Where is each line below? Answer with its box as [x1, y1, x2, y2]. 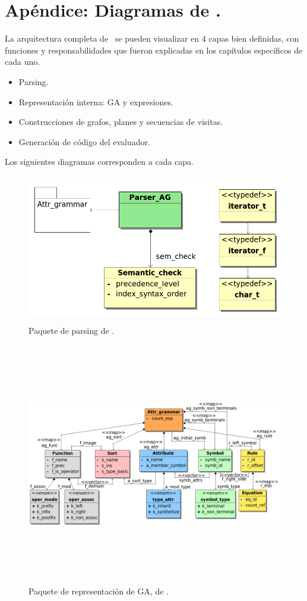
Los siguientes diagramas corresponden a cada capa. [5, 155, 194, 168]
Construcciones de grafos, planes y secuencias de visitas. [18, 115, 223, 128]
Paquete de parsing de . [29, 324, 115, 336]
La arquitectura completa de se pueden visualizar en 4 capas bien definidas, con [5, 32, 299, 45]
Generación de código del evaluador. [18, 135, 150, 148]
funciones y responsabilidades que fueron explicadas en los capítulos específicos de [5, 43, 303, 56]
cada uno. [5, 55, 40, 68]
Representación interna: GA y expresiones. [18, 95, 173, 108]
